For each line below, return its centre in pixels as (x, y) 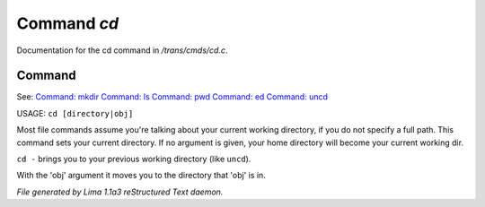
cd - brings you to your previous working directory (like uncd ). (134, 159)
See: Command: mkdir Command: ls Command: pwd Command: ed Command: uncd (172, 97)
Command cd (68, 23)
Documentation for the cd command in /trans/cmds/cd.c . (122, 50)
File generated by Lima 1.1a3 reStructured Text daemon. (120, 192)
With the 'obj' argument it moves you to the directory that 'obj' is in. (141, 176)
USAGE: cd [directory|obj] (75, 113)
